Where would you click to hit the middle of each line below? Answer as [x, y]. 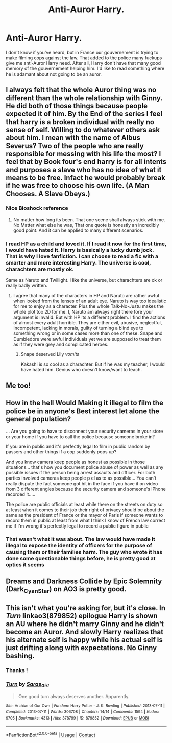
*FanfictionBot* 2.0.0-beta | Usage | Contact [51, 735]
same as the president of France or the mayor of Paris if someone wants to [84, 515]
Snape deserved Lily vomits [50, 354]
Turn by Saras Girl [27, 685]
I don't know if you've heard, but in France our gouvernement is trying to [82, 52]
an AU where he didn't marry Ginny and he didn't [85, 624]
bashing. [20, 656]
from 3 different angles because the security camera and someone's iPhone [86, 489]
